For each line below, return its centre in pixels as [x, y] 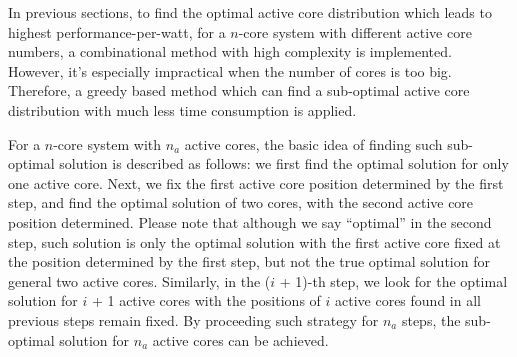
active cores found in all [408, 300]
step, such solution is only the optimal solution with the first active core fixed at [254, 241]
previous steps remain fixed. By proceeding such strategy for [193, 319]
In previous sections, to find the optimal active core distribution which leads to [250, 12]
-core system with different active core [355, 31]
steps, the [431, 319]
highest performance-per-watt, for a [117, 31]
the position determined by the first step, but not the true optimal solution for [249, 261]
